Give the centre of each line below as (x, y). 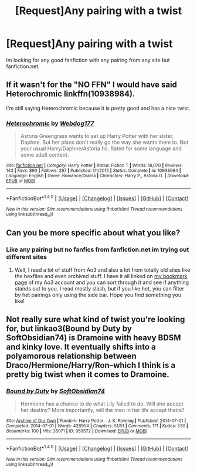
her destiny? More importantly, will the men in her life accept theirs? (102, 410)
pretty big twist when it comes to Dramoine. (88, 375)
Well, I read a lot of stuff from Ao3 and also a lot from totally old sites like (102, 270)
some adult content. (45, 155)
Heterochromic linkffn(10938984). (71, 94)
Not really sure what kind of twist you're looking (96, 320)
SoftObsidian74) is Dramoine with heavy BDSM (94, 338)
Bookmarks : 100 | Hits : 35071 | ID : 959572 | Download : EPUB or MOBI (77, 431)
